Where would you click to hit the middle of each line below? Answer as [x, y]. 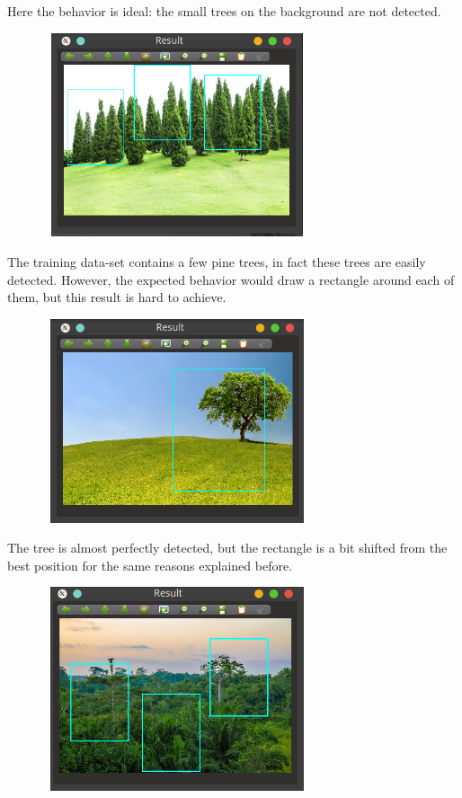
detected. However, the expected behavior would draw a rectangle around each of [231, 279]
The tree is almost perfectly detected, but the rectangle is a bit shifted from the [227, 548]
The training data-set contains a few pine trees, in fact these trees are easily [217, 261]
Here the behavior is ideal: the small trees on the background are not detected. [224, 11]
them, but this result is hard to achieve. [117, 297]
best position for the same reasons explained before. [150, 565]
